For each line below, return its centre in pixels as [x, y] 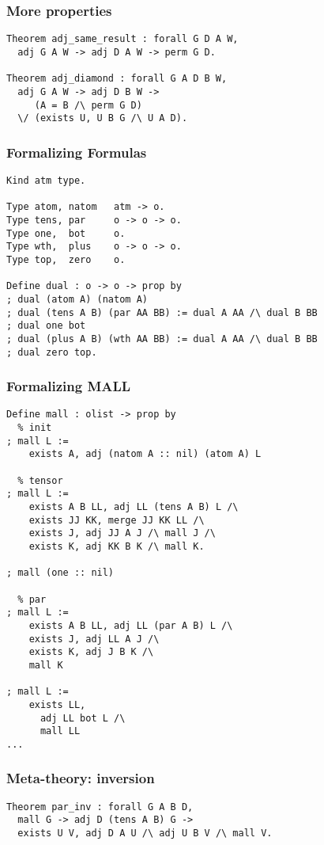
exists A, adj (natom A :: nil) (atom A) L [145, 454]
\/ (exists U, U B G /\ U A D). [103, 118]
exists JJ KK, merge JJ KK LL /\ [117, 520]
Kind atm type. [46, 181]
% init [35, 428]
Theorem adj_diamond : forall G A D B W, [117, 79]
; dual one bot [46, 326]
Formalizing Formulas [77, 152]
